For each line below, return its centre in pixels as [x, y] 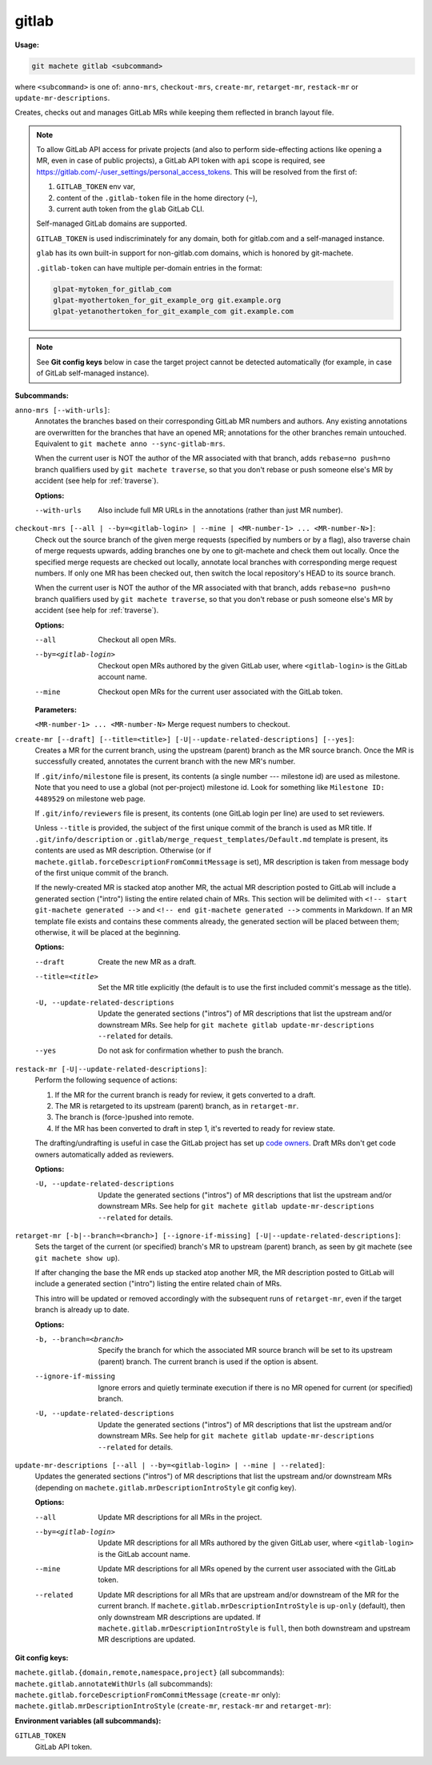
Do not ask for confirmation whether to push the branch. [191, 1051]
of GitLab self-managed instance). [93, 373]
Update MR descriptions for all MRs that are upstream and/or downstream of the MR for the [249, 1595]
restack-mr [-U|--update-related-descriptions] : [111, 1069]
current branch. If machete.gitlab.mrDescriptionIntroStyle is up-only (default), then [252, 1606]
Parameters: [56, 709]
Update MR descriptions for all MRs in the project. [180, 1517]
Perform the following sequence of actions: [106, 1080]
